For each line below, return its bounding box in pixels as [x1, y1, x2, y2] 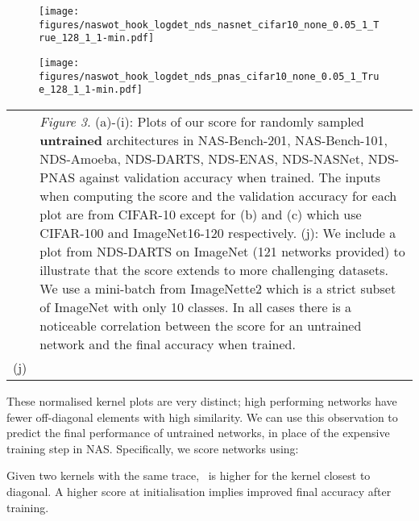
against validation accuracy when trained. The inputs [79, 167, 381, 186]
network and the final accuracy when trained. [39, 334, 296, 353]
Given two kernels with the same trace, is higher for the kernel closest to [6, 467, 371, 484]
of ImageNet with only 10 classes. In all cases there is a [39, 297, 352, 316]
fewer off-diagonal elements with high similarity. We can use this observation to [6, 408, 398, 425]
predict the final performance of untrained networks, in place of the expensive [6, 424, 390, 441]
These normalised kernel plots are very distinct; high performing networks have [6, 392, 397, 409]
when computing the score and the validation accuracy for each [39, 185, 397, 205]
